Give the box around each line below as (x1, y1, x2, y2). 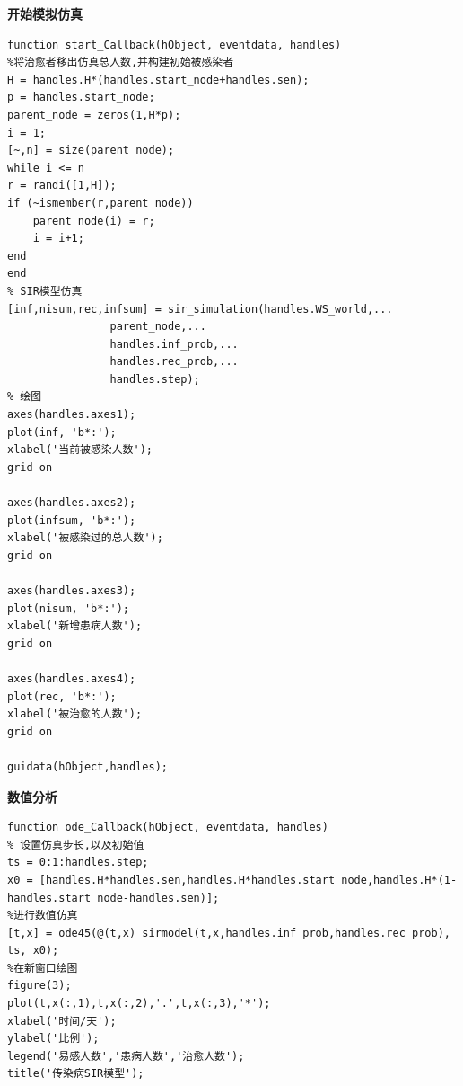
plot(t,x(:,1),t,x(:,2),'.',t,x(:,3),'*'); (7, 997, 271, 1010)
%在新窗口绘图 (7, 961, 78, 975)
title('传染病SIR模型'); (7, 1067, 144, 1081)
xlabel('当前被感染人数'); (7, 443, 153, 457)
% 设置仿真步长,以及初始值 (7, 838, 144, 851)
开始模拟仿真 (7, 4, 83, 22)
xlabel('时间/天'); (7, 1014, 117, 1028)
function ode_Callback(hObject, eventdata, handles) (7, 821, 328, 834)
